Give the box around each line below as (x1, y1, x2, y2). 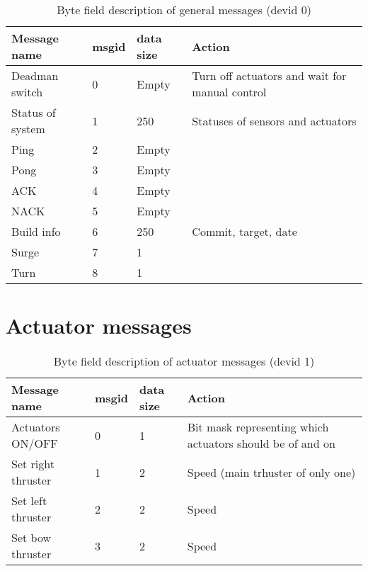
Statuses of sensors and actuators (192, 112, 357, 129)
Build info (11, 223, 61, 239)
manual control (192, 84, 267, 100)
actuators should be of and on (187, 435, 335, 452)
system (11, 120, 45, 137)
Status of (11, 104, 56, 120)
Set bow (11, 529, 52, 546)
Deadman (11, 67, 59, 84)
